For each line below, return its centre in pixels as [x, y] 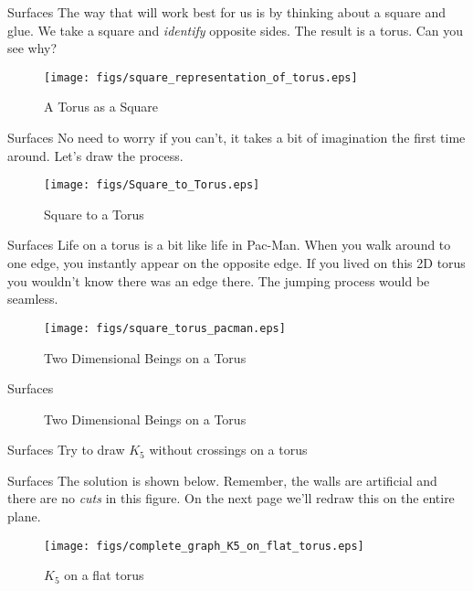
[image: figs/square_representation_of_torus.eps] [201, 77]
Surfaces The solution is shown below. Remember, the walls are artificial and [222, 480]
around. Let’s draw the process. [95, 155]
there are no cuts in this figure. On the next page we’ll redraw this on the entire [231, 498]
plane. [24, 516]
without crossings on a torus [228, 450]
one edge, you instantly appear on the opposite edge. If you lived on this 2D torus [236, 263]
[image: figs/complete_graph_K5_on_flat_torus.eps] [204, 546]
